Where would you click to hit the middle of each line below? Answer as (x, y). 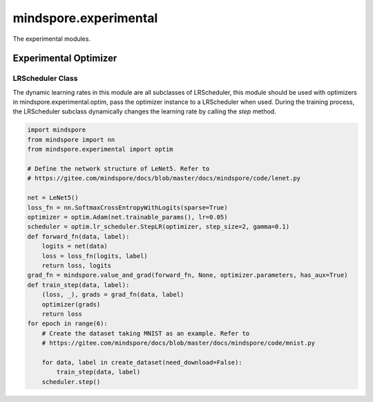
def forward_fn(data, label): (78, 236)
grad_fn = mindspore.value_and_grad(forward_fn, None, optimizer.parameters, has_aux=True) (188, 275)
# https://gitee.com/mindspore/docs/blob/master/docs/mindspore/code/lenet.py (164, 179)
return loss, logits (77, 265)
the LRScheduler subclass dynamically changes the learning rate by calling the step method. (144, 111)
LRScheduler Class (45, 78)
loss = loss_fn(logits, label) (95, 256)
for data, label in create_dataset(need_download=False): (142, 362)
